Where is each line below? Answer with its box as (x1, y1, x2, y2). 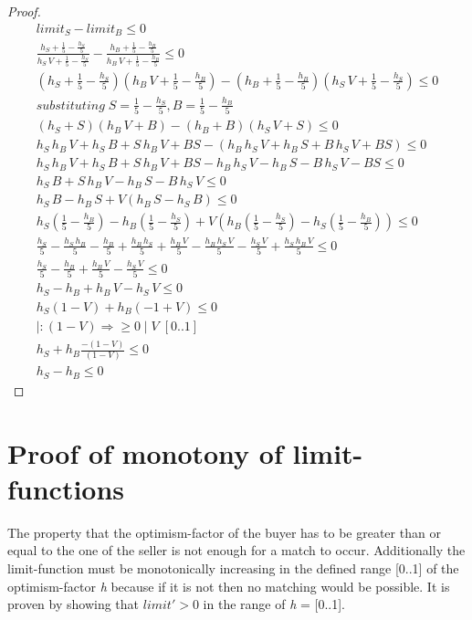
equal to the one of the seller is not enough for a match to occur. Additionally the (7, 541, 466, 560)
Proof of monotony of (7, 434, 283, 471)
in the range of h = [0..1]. (203, 594, 345, 614)
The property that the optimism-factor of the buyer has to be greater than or (7, 522, 441, 541)
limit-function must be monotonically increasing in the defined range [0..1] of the (7, 559, 459, 578)
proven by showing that (7, 594, 140, 614)
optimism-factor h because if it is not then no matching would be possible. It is (7, 576, 450, 595)
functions (7, 469, 125, 507)
